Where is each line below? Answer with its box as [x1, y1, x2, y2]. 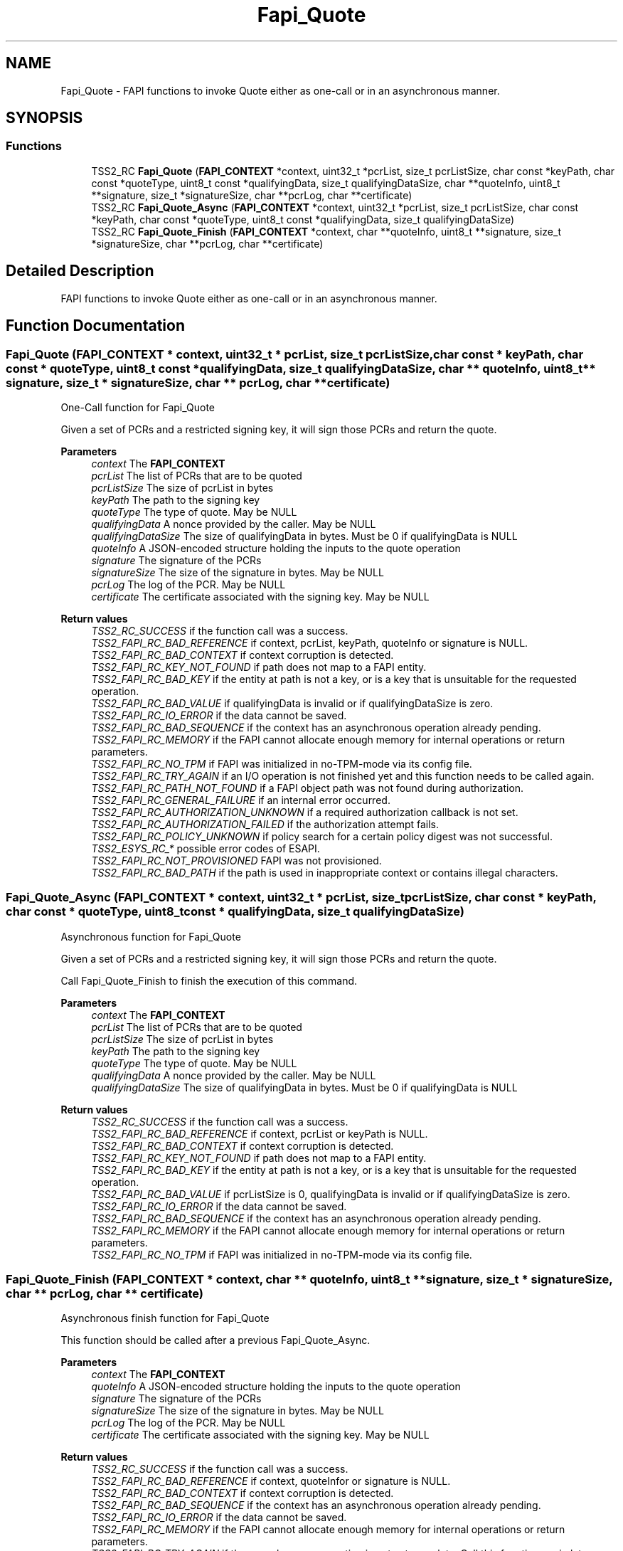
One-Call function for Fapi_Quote [60, 401, 215, 413]
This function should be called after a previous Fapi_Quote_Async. [60, 1334, 371, 1347]
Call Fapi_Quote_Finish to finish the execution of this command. [60, 974, 358, 987]
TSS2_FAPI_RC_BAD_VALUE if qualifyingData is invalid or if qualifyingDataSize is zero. [91, 697, 494, 709]
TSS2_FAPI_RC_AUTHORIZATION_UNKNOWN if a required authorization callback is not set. [91, 805, 518, 818]
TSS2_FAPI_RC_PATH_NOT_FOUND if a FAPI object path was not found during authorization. [91, 781, 524, 794]
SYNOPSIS [6, 109, 83, 127]
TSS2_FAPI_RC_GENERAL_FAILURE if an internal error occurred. [91, 793, 390, 806]
